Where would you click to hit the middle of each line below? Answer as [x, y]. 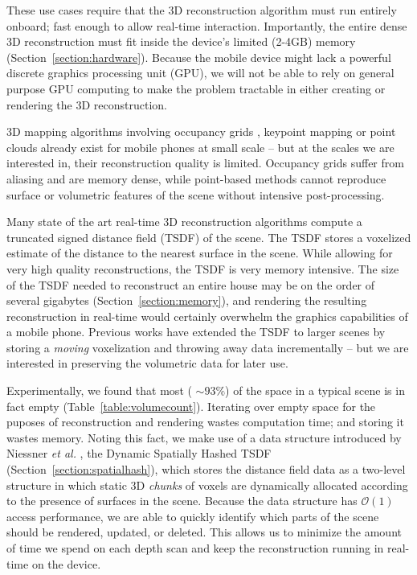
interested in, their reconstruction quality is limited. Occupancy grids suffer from [205, 163]
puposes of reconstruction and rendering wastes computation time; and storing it [205, 422]
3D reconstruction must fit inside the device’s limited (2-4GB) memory [181, 41]
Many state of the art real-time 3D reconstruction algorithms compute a [184, 222]
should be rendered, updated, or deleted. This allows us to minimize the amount [204, 532]
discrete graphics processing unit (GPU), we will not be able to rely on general [200, 73]
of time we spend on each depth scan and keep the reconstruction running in [195, 548]
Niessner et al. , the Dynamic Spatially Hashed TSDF [139, 453]
